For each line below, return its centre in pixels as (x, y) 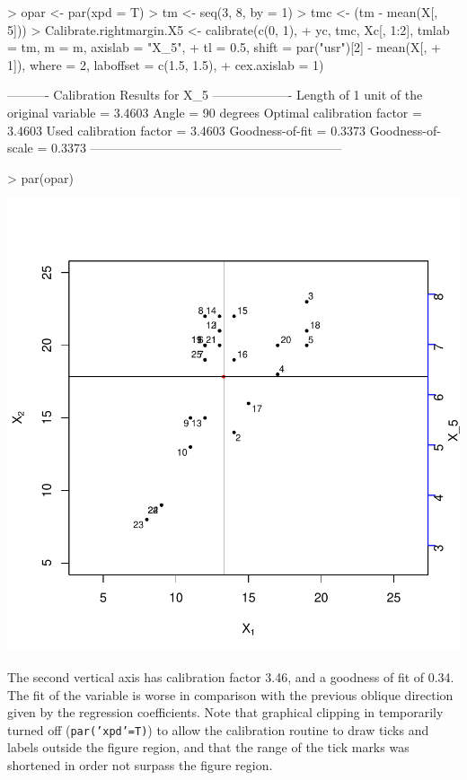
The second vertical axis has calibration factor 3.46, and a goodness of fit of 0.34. (231, 676)
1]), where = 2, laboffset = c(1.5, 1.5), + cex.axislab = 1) (166, 64)
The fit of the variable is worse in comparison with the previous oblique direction (230, 694)
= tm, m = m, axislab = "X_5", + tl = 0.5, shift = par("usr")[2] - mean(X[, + (224, 47)
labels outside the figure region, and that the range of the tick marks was (208, 747)
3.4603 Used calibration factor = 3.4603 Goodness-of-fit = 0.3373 (187, 130)
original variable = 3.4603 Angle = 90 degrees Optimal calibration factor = (215, 112)
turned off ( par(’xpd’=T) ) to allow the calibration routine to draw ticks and (218, 729)
